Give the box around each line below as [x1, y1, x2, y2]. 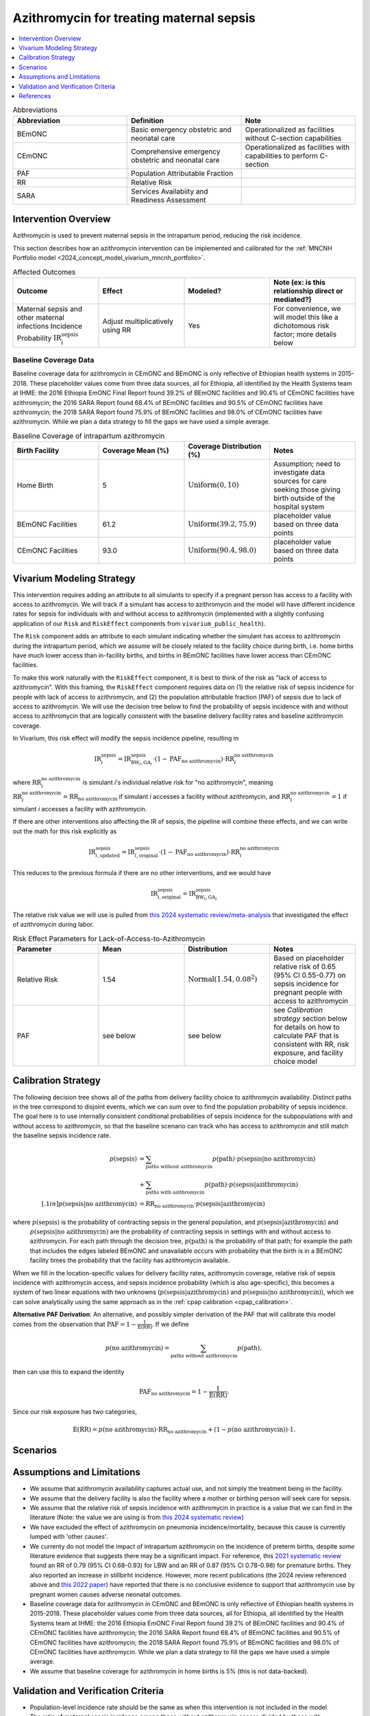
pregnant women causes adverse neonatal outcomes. [29, 1590, 182, 1599]
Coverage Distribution [188, 441, 262, 451]
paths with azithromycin [145, 1189, 205, 1196]
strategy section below [273, 1014, 347, 1023]
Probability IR [16, 333, 62, 343]
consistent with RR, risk [273, 1040, 349, 1050]
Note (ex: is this [273, 277, 325, 287]
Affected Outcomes [12, 267, 76, 277]
